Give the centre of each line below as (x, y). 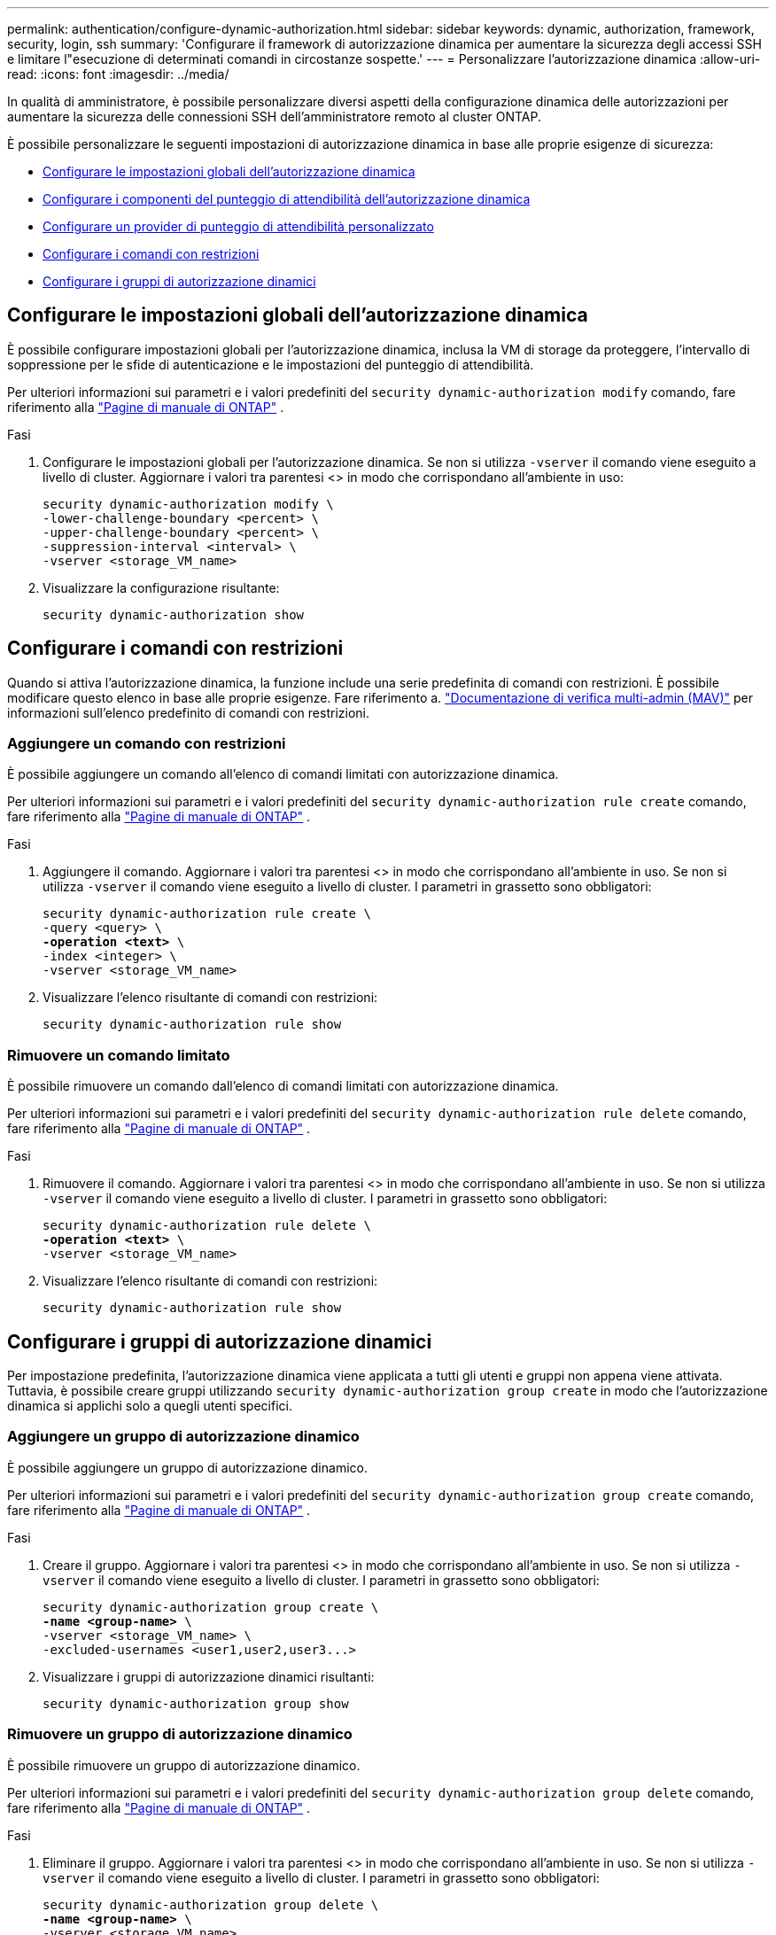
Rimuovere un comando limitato (119, 1055)
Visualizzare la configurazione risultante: (161, 587)
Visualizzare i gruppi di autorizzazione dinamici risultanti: (209, 1676)
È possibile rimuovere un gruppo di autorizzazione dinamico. (184, 1765)
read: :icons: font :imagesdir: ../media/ (118, 74)
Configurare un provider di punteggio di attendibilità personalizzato (238, 226)
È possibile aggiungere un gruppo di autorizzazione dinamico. (187, 1467)
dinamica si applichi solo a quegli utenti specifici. (150, 1406)
